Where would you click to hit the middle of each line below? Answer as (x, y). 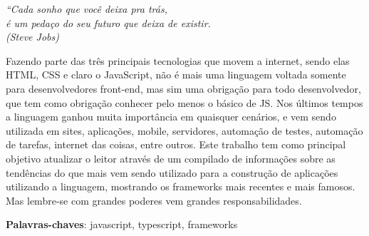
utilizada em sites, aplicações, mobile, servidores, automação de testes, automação (184, 130)
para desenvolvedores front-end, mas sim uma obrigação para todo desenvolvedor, (183, 88)
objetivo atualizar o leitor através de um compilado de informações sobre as (171, 158)
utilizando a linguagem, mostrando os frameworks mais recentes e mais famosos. (181, 186)
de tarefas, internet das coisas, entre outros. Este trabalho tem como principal (176, 144)
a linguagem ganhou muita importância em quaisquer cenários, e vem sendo (171, 117)
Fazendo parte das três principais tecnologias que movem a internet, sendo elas (178, 60)
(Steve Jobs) (32, 37)
